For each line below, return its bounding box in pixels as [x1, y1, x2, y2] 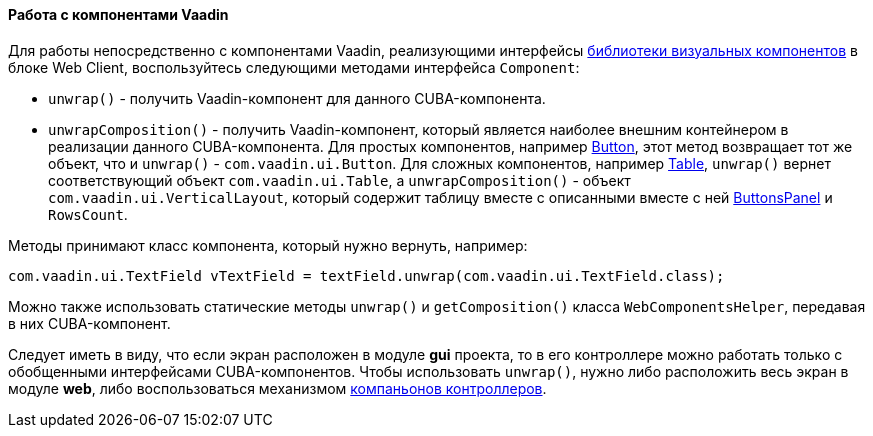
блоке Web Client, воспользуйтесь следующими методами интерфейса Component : [8, 58, 580, 76]
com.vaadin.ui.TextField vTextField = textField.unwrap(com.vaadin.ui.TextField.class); [8, 267, 725, 284]
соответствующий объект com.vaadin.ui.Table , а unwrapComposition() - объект [48, 171, 631, 189]
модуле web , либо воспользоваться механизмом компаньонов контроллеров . [8, 379, 547, 397]
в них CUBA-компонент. [8, 314, 171, 332]
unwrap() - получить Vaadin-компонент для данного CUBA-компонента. [48, 89, 546, 107]
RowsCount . [48, 205, 128, 223]
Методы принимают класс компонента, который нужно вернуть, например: [8, 236, 528, 254]
